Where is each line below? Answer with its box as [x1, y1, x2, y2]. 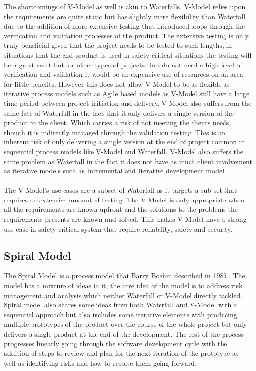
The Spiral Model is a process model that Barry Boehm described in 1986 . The [4, 270, 245, 281]
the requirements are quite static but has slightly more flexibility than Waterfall [4, 11, 246, 21]
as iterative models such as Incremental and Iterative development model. [4, 166, 226, 176]
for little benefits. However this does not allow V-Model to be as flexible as [4, 78, 230, 89]
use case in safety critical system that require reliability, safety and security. [4, 223, 233, 234]
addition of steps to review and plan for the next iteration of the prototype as [4, 348, 239, 358]
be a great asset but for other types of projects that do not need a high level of [4, 59, 242, 69]
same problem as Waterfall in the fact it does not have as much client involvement [4, 156, 252, 166]
